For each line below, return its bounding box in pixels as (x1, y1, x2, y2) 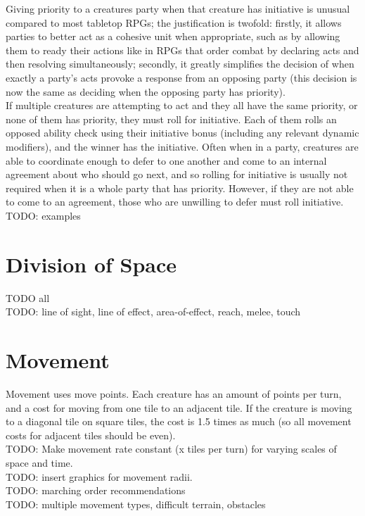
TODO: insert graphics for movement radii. (6, 469, 193, 484)
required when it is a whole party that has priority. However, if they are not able (6, 180, 354, 195)
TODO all (6, 290, 50, 305)
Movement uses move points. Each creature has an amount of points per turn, (6, 386, 342, 401)
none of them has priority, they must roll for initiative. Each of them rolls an (6, 111, 337, 126)
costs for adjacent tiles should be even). (6, 427, 176, 442)
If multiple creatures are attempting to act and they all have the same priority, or (6, 98, 358, 113)
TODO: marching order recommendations (6, 483, 186, 498)
